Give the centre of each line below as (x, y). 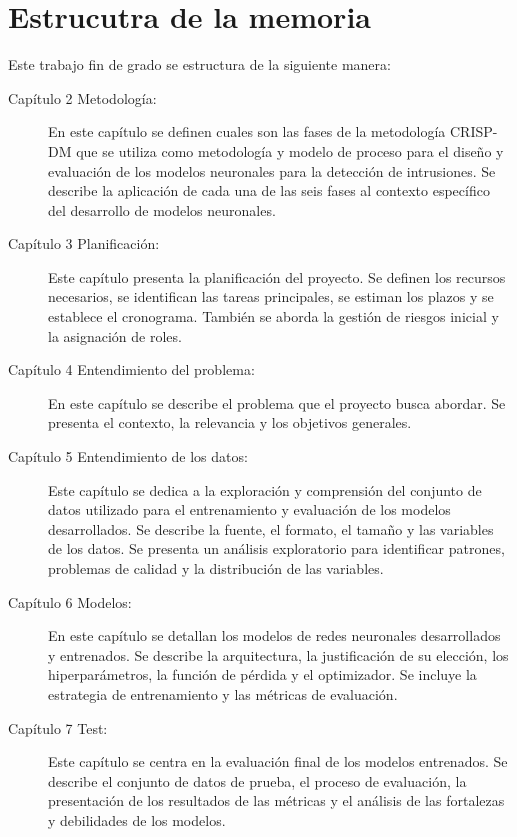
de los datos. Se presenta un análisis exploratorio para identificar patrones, (276, 548)
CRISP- (474, 131)
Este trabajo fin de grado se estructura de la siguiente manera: (199, 64)
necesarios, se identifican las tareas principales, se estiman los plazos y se (271, 296)
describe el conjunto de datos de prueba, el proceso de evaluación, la (257, 780)
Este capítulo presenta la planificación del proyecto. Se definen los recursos (277, 276)
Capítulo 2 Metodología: (82, 97)
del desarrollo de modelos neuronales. (162, 209)
